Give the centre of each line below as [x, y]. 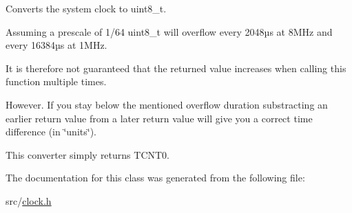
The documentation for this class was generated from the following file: [155, 178]
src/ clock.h [29, 200]
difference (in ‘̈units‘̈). [51, 132]
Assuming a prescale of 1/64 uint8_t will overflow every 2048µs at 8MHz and [169, 31]
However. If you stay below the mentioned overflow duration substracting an [167, 104]
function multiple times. [56, 81]
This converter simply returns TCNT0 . [88, 154]
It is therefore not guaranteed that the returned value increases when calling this [176, 68]
